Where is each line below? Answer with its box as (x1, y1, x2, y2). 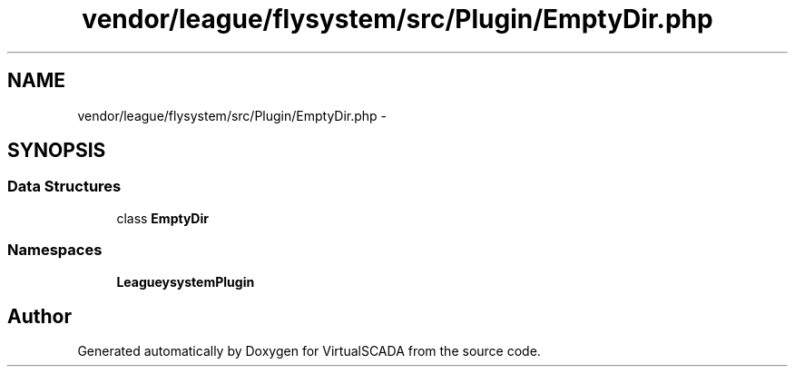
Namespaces (7, 241, 103, 260)
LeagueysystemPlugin (116, 273, 255, 290)
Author (7, 304, 72, 328)
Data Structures (7, 177, 122, 196)
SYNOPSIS (7, 139, 106, 162)
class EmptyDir (116, 210, 209, 226)
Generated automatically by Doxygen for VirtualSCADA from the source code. (77, 343, 541, 359)
